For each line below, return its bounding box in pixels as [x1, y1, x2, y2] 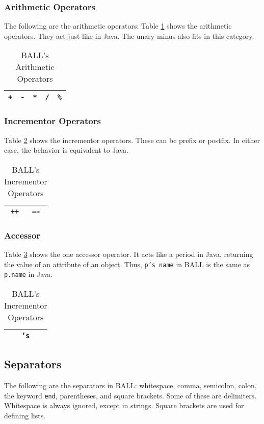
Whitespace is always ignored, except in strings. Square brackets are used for [4, 400, 244, 411]
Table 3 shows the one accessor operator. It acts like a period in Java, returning [4, 249, 253, 260]
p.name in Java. [4, 269, 53, 279]
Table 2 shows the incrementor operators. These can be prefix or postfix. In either [4, 134, 260, 145]
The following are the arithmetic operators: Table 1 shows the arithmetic [4, 20, 232, 31]
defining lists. [4, 410, 46, 420]
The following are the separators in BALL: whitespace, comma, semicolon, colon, [4, 380, 257, 391]
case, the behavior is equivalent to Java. [4, 145, 128, 155]
